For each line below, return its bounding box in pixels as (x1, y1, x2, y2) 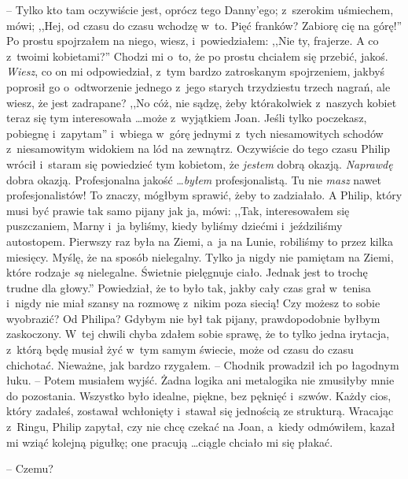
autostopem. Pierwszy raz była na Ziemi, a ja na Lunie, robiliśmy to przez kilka (6, 232, 393, 249)
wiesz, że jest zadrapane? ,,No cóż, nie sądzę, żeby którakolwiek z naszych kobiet (6, 94, 397, 110)
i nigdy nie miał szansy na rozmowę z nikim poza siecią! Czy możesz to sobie (6, 295, 380, 311)
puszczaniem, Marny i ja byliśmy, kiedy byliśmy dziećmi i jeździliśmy (6, 217, 343, 234)
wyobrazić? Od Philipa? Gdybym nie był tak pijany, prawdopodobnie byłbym (6, 310, 380, 326)
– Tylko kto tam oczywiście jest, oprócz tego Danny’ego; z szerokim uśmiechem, (6, 2, 394, 17)
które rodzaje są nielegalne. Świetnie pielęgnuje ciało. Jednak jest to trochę (6, 264, 368, 280)
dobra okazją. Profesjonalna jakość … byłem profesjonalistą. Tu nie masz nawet (6, 171, 382, 188)
